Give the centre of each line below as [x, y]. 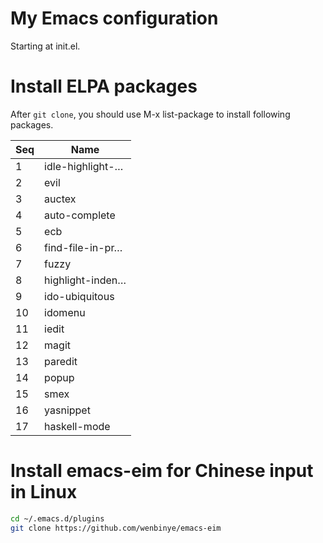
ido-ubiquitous [79, 296]
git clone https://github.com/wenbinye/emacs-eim [116, 528]
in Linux [44, 492]
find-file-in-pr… [83, 247]
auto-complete [80, 215]
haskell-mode [77, 426]
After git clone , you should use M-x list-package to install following [150, 114]
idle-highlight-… [84, 166]
